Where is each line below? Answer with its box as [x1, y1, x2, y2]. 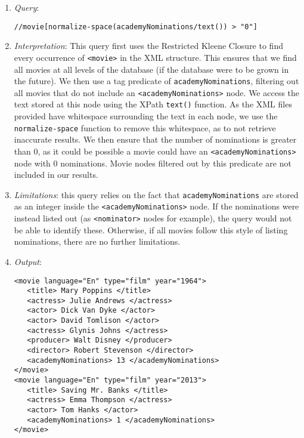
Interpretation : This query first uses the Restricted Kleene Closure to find [14, 39, 283, 52]
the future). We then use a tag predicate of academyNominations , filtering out [14, 75, 299, 87]
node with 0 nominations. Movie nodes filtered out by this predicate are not [14, 156, 291, 169]
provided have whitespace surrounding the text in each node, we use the [14, 110, 278, 122]
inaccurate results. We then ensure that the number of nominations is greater [14, 133, 297, 146]
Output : [14, 255, 42, 267]
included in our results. [14, 168, 98, 181]
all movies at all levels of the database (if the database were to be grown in [14, 63, 289, 75]
